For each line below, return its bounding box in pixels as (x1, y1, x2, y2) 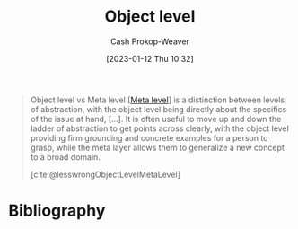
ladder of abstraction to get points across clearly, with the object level (30, 123, 289, 134)
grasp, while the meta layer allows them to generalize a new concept (30, 142, 285, 153)
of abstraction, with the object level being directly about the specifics (30, 103, 287, 114)
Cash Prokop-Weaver (110, 36, 190, 47)
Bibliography (8, 200, 106, 221)
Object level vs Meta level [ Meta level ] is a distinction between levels (30, 94, 285, 105)
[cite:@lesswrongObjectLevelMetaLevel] (30, 169, 181, 180)
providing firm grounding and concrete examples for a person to (30, 132, 268, 143)
